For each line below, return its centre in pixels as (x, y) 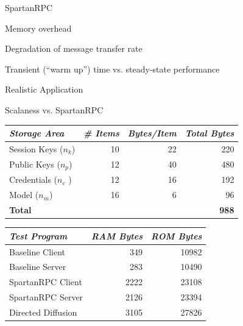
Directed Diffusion (43, 312)
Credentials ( (33, 179)
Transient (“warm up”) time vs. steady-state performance (112, 69)
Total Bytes (210, 133)
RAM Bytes (117, 236)
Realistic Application (44, 89)
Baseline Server (38, 267)
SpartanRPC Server (46, 297)
